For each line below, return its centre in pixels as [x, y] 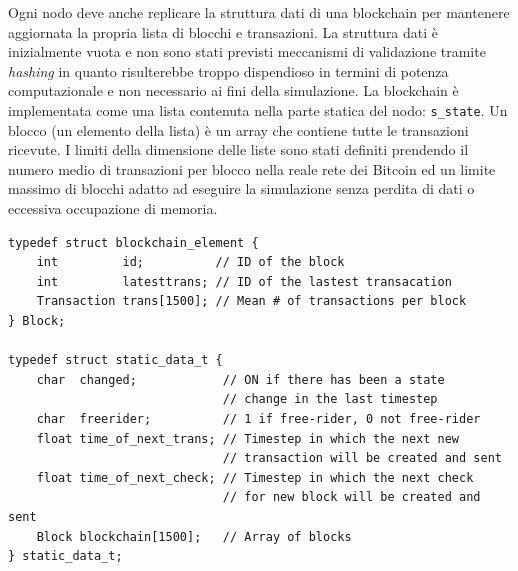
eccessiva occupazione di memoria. [113, 208]
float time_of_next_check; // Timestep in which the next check [255, 477]
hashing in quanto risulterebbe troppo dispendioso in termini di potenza [228, 70]
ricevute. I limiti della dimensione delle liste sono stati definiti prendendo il [238, 149]
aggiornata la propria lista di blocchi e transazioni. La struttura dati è [223, 31]
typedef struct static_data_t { [115, 360]
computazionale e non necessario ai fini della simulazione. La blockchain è [233, 90]
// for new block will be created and [351, 497]
